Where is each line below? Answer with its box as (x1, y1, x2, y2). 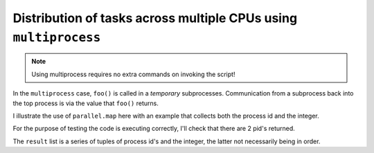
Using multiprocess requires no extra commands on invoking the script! (31, 70, 235, 78)
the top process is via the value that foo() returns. (12, 99, 159, 107)
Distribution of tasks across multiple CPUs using (12, 10, 298, 26)
